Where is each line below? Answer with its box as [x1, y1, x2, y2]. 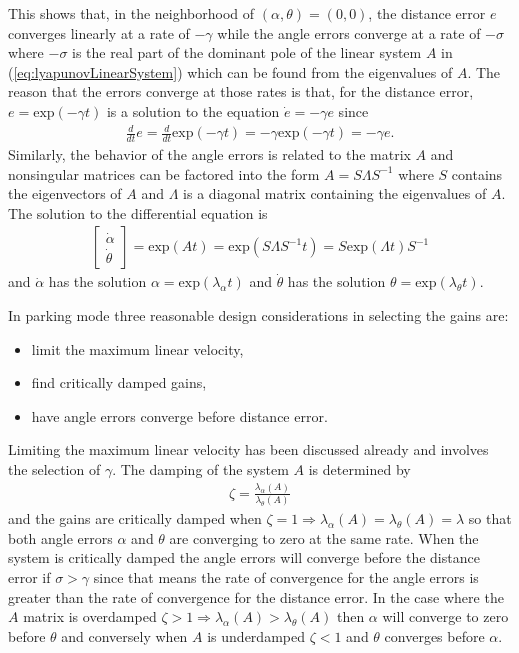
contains [451, 163, 503, 184]
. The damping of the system [112, 458, 289, 479]
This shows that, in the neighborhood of [8, 3, 255, 23]
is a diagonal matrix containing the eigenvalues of [183, 183, 487, 204]
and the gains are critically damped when [8, 508, 262, 529]
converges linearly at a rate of [8, 22, 190, 43]
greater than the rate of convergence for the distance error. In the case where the [8, 586, 504, 607]
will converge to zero [382, 606, 509, 627]
